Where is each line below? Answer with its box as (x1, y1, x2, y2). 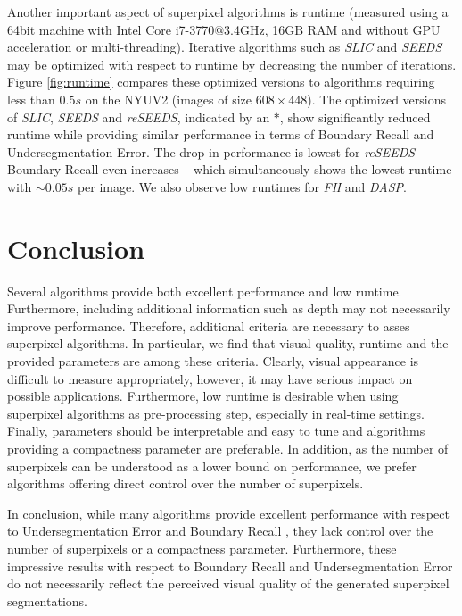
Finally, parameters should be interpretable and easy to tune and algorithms (7, 421, 425, 440)
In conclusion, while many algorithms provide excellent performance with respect (7, 504, 450, 522)
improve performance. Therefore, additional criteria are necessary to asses (7, 316, 410, 335)
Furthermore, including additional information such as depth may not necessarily (7, 299, 450, 318)
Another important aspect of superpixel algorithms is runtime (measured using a (7, 3, 449, 21)
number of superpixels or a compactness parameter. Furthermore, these (7, 538, 397, 557)
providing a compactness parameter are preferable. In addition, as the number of (7, 439, 449, 457)
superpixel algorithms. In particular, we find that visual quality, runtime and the (7, 334, 449, 353)
